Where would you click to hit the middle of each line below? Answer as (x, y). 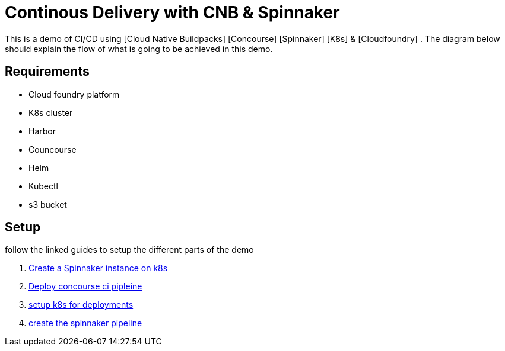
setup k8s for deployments (81, 305)
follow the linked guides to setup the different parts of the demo (129, 250)
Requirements (47, 72)
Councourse (53, 149)
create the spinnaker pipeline (85, 323)
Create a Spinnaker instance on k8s (98, 268)
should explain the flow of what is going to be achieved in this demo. (139, 49)
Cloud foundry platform (74, 94)
